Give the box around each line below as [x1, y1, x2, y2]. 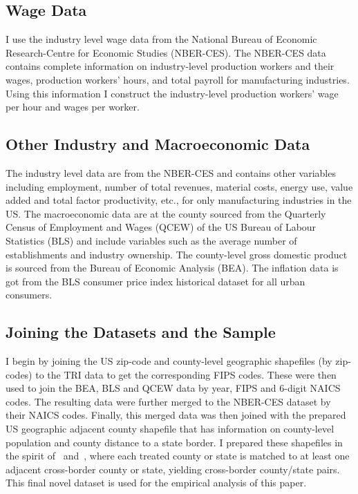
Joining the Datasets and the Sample [6, 321, 276, 343]
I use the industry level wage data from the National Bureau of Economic [6, 32, 317, 46]
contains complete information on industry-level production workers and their [6, 59, 335, 73]
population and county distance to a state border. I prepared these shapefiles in [6, 435, 343, 449]
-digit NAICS [284, 381, 341, 395]
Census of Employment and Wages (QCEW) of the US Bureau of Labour [6, 220, 317, 234]
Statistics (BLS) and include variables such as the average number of [6, 233, 297, 247]
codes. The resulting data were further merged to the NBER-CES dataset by [6, 394, 331, 408]
